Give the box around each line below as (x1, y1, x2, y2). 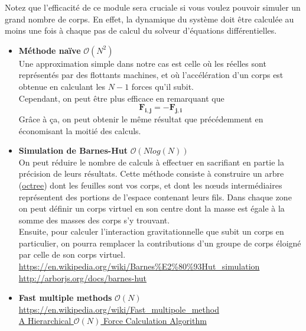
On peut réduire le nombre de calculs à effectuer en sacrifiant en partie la (18, 155, 284, 168)
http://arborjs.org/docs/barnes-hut (18, 271, 147, 284)
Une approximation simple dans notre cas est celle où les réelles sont (18, 57, 266, 69)
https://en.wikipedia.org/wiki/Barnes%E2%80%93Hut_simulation (18, 260, 260, 272)
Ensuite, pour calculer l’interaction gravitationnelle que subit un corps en (18, 225, 284, 238)
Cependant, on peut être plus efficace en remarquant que (18, 92, 224, 104)
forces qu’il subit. (131, 80, 194, 92)
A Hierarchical (18, 314, 71, 327)
